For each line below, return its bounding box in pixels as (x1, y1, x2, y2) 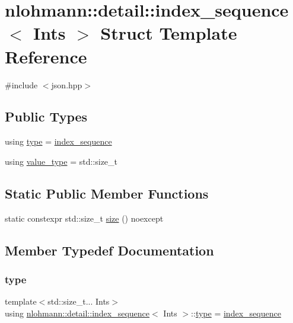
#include (5, 78, 38, 91)
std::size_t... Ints (47, 295, 110, 308)
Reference (5, 44, 87, 68)
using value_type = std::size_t (5, 155, 118, 167)
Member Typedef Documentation (5, 241, 214, 259)
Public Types (5, 107, 88, 126)
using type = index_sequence (5, 135, 112, 148)
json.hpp (51, 78, 82, 91)
